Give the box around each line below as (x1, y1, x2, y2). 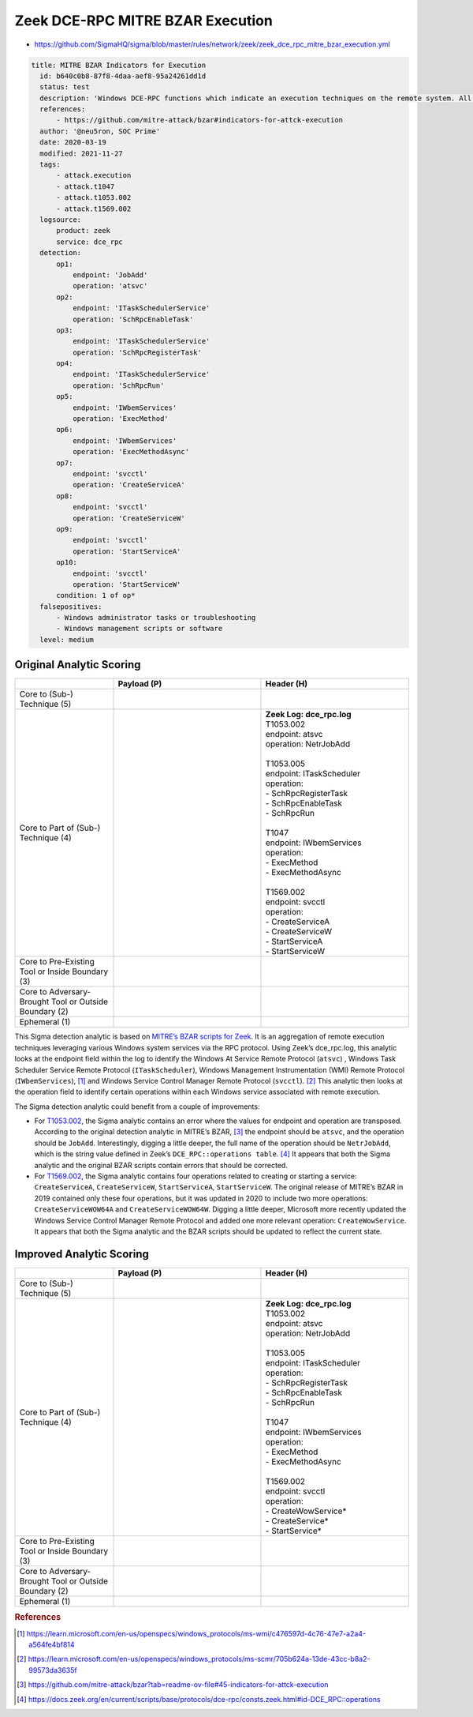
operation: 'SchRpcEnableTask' (72, 314, 194, 324)
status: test (39, 83, 90, 92)
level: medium (39, 635, 95, 644)
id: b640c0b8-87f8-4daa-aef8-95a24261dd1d (39, 71, 207, 81)
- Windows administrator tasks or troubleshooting (56, 613, 256, 622)
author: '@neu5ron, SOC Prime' (39, 126, 161, 136)
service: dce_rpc (56, 237, 124, 246)
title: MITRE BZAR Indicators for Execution (31, 60, 207, 70)
